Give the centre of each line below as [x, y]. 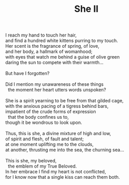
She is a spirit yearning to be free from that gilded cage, [64, 101]
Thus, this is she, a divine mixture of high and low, [58, 134]
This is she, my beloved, [31, 161]
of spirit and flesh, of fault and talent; [44, 139]
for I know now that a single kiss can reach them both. [63, 177]
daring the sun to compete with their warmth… [54, 63]
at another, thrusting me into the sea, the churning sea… [65, 150]
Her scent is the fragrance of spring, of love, [52, 46]
